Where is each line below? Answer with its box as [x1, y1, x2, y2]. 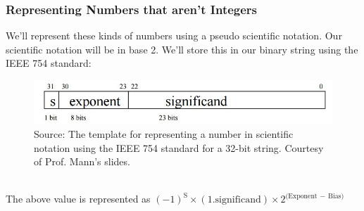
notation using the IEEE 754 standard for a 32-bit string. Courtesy [34, 140, 324, 155]
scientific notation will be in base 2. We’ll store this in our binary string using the [6, 41, 358, 56]
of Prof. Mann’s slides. [34, 154, 130, 169]
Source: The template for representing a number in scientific [34, 126, 294, 141]
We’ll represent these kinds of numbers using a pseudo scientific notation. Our [6, 28, 342, 43]
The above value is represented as [6, 191, 151, 206]
